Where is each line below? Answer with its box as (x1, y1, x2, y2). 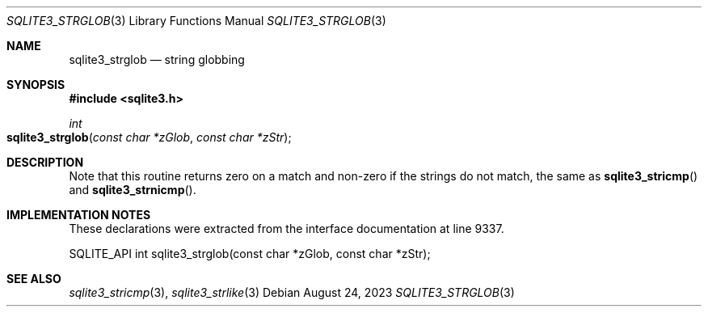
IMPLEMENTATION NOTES (6, 208, 151, 222)
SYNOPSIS (6, 78, 65, 91)
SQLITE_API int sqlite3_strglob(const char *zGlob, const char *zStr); (69, 247, 431, 260)
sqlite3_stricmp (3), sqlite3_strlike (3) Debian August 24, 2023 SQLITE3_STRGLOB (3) (69, 286, 515, 299)
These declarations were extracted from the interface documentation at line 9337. (69, 222, 504, 235)
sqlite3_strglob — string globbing (69, 53, 245, 66)
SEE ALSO (6, 272, 61, 286)
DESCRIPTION (6, 155, 84, 169)
